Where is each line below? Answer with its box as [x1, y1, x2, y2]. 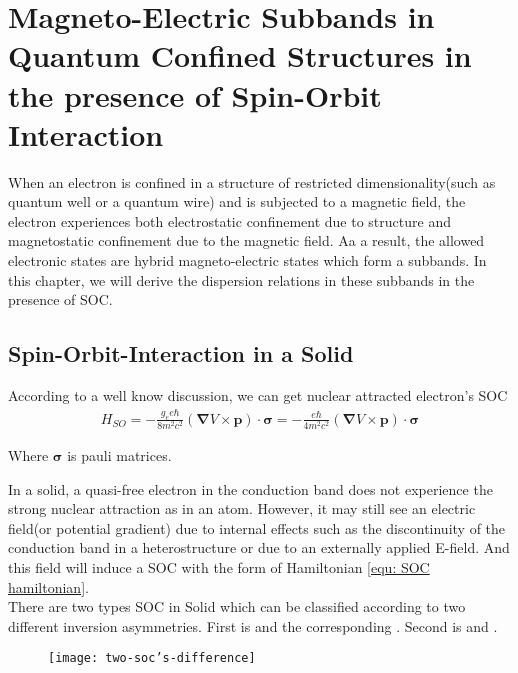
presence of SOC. [8, 289, 113, 310]
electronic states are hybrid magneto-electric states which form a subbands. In [8, 250, 487, 271]
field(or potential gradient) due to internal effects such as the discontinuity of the [8, 517, 506, 538]
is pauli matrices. [67, 445, 172, 466]
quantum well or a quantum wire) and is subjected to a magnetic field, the [8, 191, 466, 212]
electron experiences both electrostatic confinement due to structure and [8, 210, 451, 231]
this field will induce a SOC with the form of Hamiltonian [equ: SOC [8, 557, 430, 578]
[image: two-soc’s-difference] [48, 651, 256, 666]
